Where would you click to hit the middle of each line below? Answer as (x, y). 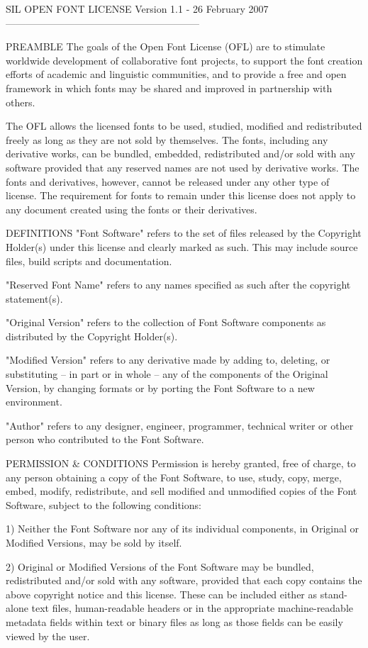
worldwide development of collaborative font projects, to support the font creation (184, 60)
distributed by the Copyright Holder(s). (92, 336)
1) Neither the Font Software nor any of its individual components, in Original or (182, 529)
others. (21, 102)
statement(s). (34, 298)
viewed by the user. (48, 636)
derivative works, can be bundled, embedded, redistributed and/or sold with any (180, 153)
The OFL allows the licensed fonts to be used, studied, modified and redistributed (184, 126)
